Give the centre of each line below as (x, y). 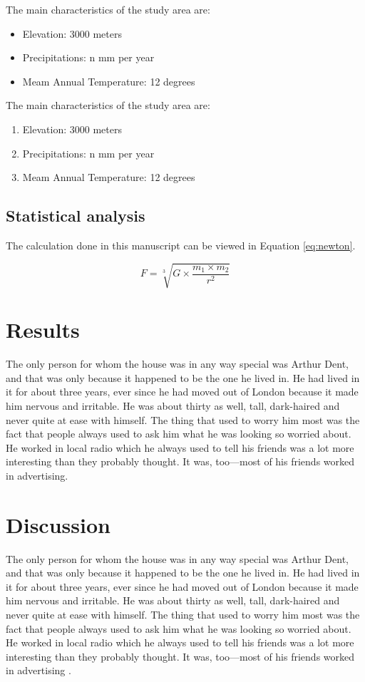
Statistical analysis (76, 216)
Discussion (58, 524)
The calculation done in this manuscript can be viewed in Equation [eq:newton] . (181, 245)
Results (43, 330)
